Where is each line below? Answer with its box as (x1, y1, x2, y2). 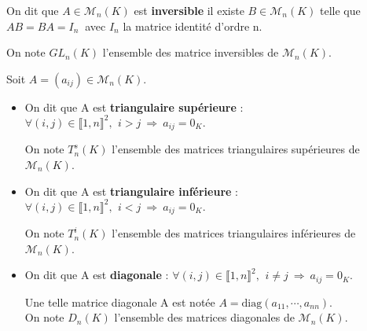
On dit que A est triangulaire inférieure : (24, 182, 238, 199)
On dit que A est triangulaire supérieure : (24, 98, 244, 115)
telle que (320, 2, 361, 18)
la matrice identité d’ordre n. (123, 17, 262, 34)
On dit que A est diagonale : (24, 267, 169, 283)
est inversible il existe (134, 2, 244, 18)
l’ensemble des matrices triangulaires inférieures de (112, 225, 356, 241)
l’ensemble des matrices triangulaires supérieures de (112, 141, 360, 157)
